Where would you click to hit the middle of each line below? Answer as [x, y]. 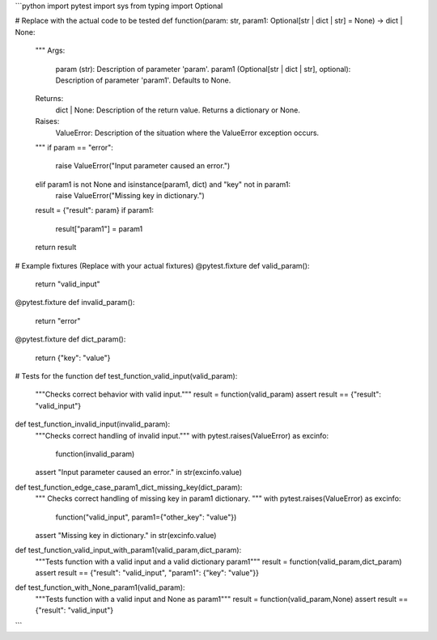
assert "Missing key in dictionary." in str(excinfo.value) [126, 535]
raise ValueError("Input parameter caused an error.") [143, 166]
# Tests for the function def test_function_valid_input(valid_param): [126, 375]
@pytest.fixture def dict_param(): [70, 339]
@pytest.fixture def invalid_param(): [75, 303]
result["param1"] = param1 [99, 229]
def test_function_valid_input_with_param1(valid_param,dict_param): [128, 550]
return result [56, 248]
